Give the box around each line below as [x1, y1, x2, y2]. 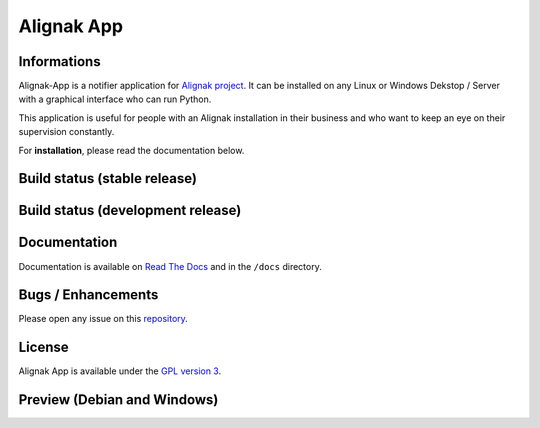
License [18, 339, 69, 356]
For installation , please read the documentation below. [18, 144, 245, 156]
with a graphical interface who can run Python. [18, 93, 212, 105]
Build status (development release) [18, 202, 242, 219]
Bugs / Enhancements [18, 286, 159, 304]
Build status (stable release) [18, 170, 197, 187]
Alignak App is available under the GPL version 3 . [18, 365, 222, 377]
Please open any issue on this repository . [18, 313, 189, 325]
